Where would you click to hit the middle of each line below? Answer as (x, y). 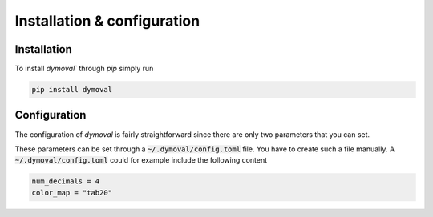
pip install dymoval (72, 90)
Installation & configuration (107, 21)
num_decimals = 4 (66, 181)
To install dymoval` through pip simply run (84, 69)
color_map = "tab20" (72, 193)
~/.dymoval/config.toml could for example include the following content (141, 160)
